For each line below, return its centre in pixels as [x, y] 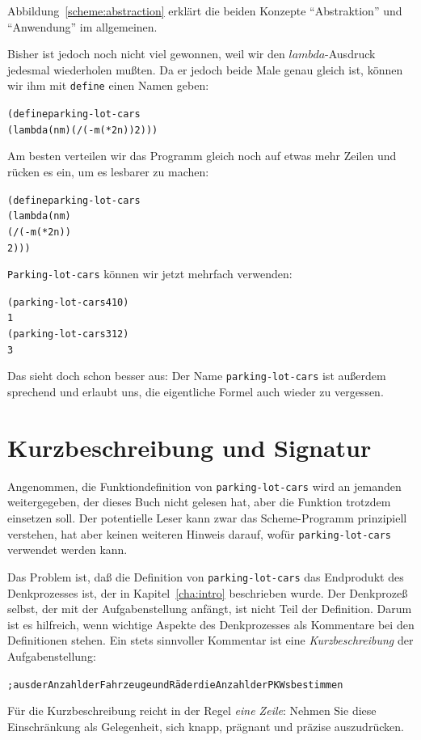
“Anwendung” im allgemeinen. [82, 26]
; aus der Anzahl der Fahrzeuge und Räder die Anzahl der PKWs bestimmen [175, 685]
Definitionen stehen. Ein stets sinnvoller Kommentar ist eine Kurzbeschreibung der [210, 640]
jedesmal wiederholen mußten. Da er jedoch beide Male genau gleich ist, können [205, 69]
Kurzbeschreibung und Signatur [189, 447]
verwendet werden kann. [67, 550]
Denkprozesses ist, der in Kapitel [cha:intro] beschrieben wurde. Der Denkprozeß [208, 592]
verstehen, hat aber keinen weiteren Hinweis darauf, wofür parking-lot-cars [200, 533]
